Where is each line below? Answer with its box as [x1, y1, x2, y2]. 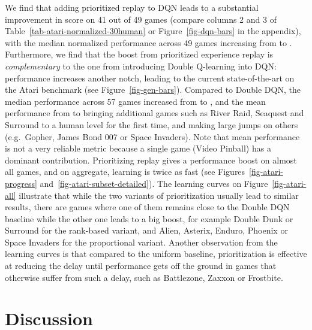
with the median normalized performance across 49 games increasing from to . [5, 36, 292, 49]
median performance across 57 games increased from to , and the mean [5, 95, 266, 107]
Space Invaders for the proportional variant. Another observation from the [5, 235, 278, 248]
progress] [5, 177, 37, 189]
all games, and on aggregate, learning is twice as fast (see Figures [5, 165, 245, 178]
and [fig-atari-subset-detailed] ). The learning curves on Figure [40, 177, 268, 189]
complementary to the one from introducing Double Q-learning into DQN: [5, 59, 277, 72]
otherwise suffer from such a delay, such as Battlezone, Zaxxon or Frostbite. [5, 271, 283, 283]
